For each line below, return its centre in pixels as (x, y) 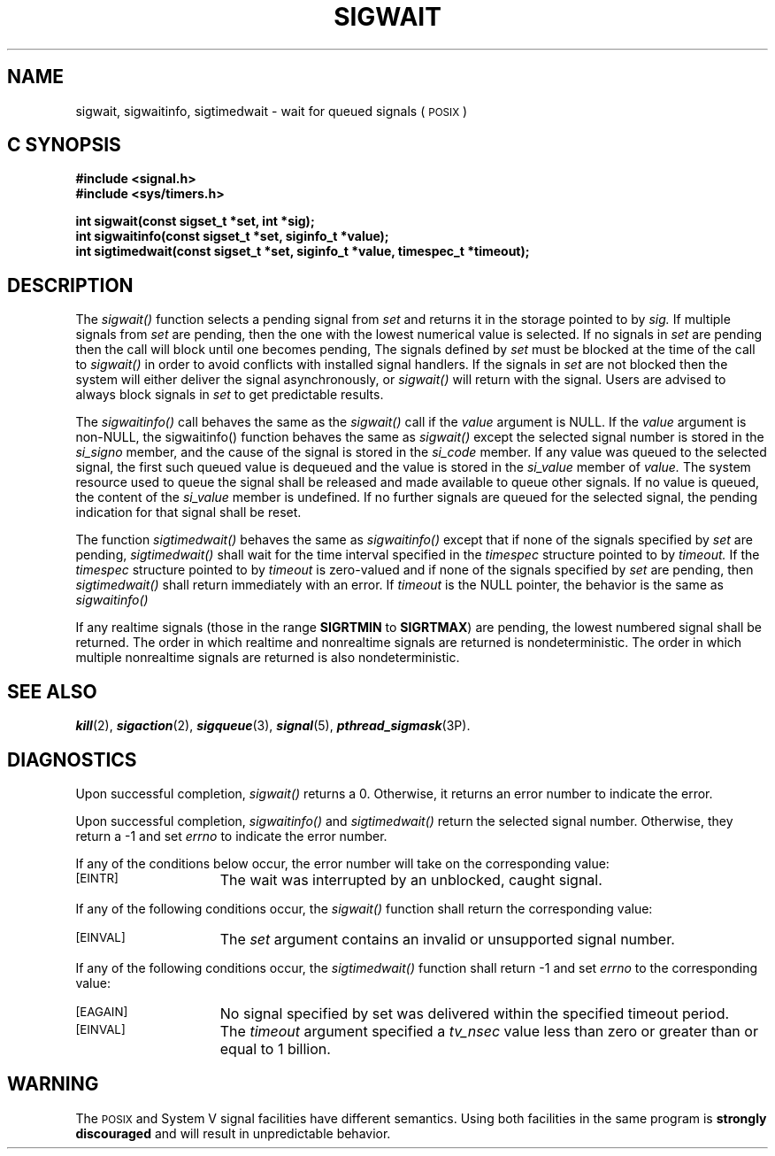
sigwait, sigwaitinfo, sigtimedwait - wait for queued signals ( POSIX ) (272, 111)
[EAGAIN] (102, 1011)
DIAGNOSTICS (72, 759)
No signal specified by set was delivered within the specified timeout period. (475, 1013)
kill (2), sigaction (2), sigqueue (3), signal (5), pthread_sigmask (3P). (273, 726)
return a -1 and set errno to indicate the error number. (231, 836)
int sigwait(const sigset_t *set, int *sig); (195, 221)
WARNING (53, 1084)
